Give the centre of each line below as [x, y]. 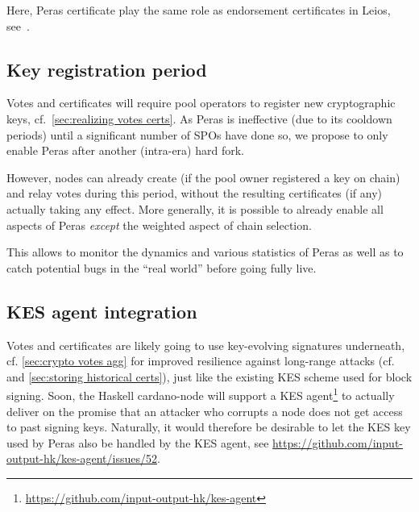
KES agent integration [102, 311]
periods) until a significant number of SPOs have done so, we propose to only [197, 134]
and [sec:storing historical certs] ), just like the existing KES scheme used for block [209, 376]
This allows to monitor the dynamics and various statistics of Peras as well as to [205, 252]
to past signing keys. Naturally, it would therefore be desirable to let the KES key [209, 427]
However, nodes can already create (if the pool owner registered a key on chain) [203, 177]
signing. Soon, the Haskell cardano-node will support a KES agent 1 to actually [201, 394]
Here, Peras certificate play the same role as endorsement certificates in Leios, [199, 10]
